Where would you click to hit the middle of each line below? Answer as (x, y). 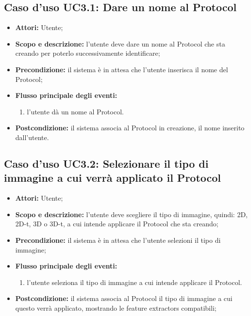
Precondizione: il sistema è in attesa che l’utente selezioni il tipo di (118, 240)
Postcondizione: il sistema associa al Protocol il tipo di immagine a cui (124, 298)
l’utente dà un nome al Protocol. (75, 111)
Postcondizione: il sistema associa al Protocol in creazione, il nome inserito (130, 128)
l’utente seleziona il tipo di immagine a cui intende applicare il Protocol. (134, 282)
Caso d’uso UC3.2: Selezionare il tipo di (106, 163)
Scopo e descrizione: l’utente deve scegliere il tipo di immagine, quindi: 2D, (131, 214)
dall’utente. (32, 137)
